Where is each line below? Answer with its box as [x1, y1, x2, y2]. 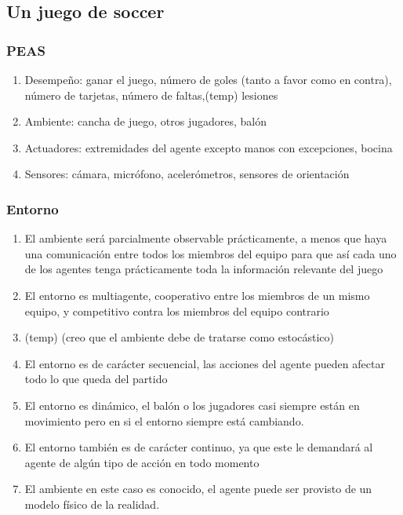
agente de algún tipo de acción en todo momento [24, 454, 260, 470]
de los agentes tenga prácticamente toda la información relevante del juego [24, 261, 383, 277]
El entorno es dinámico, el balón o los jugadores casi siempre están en [24, 396, 360, 413]
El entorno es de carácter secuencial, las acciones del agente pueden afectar [24, 355, 385, 371]
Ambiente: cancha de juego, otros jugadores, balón [24, 113, 267, 130]
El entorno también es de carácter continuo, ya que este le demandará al [24, 439, 373, 455]
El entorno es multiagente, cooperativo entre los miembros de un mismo [24, 287, 370, 303]
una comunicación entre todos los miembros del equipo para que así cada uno [24, 245, 397, 261]
